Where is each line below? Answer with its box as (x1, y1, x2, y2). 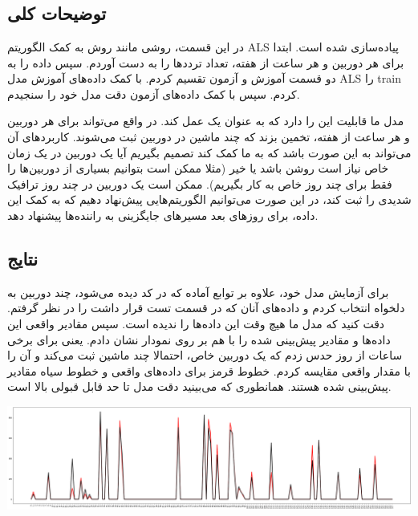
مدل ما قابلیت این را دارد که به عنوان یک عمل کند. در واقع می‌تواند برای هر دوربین (7, 112, 404, 129)
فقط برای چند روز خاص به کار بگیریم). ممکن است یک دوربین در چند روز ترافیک (7, 175, 392, 192)
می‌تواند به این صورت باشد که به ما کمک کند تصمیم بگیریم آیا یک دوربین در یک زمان (7, 144, 412, 160)
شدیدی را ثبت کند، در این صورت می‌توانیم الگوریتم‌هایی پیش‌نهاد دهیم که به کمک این (7, 191, 412, 208)
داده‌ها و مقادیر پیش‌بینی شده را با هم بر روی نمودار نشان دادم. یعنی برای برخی (7, 331, 391, 347)
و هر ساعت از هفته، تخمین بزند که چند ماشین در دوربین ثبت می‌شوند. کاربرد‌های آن (7, 128, 410, 144)
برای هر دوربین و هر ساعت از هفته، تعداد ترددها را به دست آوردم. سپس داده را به (7, 54, 404, 71)
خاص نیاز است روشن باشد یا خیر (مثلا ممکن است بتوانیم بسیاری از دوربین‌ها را (7, 160, 389, 177)
